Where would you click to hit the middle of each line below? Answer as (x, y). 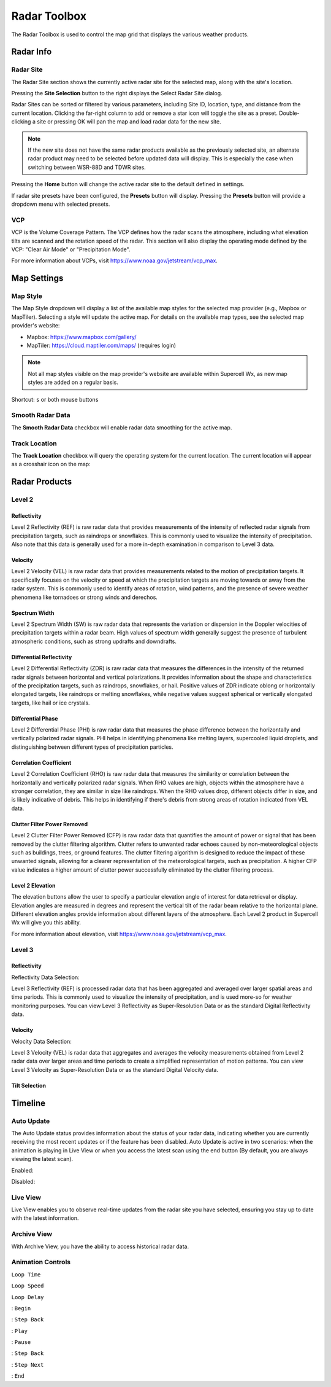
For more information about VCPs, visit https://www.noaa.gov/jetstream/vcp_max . (114, 260)
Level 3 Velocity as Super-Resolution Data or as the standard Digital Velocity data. (115, 1069)
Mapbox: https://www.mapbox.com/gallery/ (82, 337)
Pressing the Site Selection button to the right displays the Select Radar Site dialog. (117, 93)
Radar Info (32, 52)
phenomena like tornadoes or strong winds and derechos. (84, 597)
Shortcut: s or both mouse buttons (55, 399)
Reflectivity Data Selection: (45, 977)
